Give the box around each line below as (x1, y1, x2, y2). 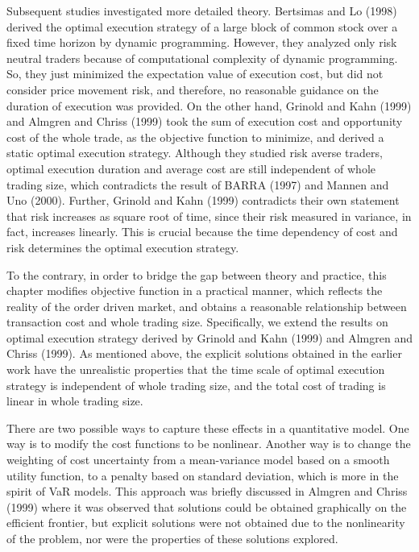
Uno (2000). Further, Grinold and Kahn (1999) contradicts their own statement (6, 192, 400, 209)
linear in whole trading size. (6, 392, 143, 409)
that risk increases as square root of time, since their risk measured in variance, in (6, 207, 412, 224)
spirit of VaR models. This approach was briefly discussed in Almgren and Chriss (6, 483, 408, 500)
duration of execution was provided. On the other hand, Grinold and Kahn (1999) (6, 97, 412, 114)
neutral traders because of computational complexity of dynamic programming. (6, 49, 398, 66)
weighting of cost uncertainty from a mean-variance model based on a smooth (6, 451, 390, 468)
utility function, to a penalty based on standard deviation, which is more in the (6, 467, 399, 484)
